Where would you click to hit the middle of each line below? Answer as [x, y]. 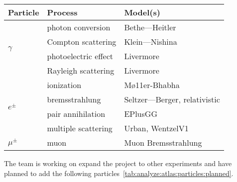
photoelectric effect [80, 56]
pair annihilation [76, 114]
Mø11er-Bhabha [152, 85]
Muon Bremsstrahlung [163, 142]
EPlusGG [141, 114]
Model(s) [142, 12]
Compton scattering [82, 42]
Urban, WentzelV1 [156, 128]
